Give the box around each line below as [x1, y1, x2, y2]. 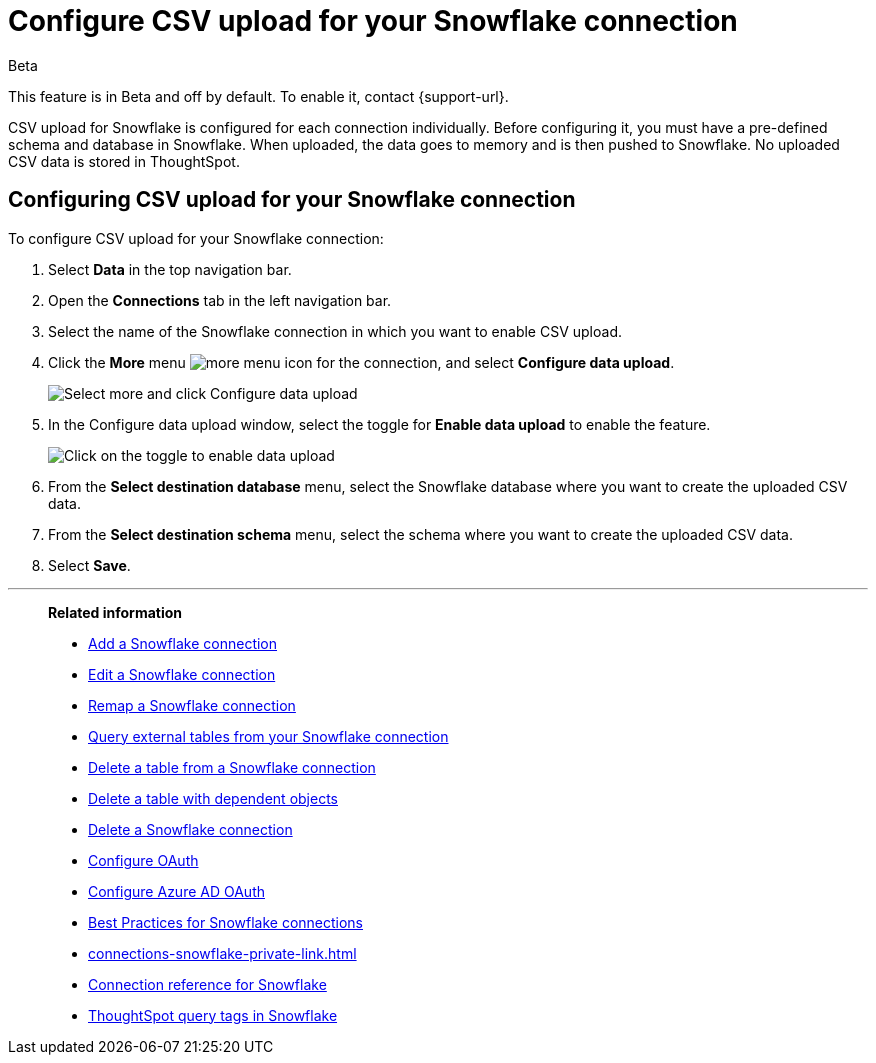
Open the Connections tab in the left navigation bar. [48, 291, 392, 309]
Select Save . [48, 556, 131, 574]
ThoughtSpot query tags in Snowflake [88, 1006, 338, 1024]
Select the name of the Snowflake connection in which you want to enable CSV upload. [48, 322, 622, 340]
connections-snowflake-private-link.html [88, 944, 357, 962]
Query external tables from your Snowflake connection [88, 727, 449, 745]
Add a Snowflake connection [88, 634, 278, 652]
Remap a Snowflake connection [88, 696, 296, 714]
